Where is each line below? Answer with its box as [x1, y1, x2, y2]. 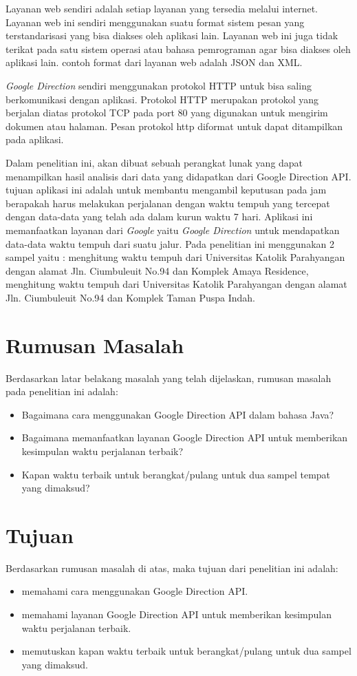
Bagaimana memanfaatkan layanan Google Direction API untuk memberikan [21, 430, 348, 445]
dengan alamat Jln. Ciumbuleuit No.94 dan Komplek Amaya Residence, [6, 263, 309, 277]
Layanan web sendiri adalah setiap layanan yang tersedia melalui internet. [6, 1, 318, 15]
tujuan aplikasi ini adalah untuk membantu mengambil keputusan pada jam [6, 182, 327, 197]
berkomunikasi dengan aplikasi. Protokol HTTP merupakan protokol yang [6, 92, 318, 106]
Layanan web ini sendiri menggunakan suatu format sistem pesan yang [6, 14, 305, 29]
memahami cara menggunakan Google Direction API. [21, 584, 248, 598]
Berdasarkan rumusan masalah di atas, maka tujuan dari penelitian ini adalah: [6, 560, 338, 575]
